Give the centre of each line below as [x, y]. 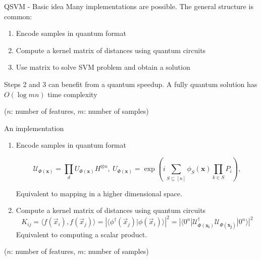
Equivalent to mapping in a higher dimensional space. [99, 193]
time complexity [72, 94]
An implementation [34, 128]
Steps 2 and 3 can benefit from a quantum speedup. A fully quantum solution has [131, 84]
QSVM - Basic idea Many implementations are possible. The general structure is [129, 6]
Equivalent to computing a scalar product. [82, 234]
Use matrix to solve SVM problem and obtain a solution [103, 67]
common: [18, 16]
